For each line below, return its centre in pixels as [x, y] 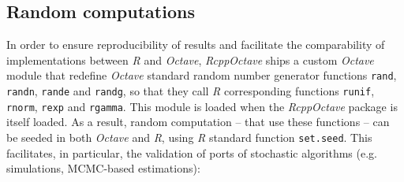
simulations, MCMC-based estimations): [103, 168]
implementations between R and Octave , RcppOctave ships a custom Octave [190, 59]
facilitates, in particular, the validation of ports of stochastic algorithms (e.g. [192, 152]
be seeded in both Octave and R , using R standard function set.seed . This [189, 137]
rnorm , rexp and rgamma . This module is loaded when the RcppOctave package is [202, 106]
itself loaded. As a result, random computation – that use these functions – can [198, 122]
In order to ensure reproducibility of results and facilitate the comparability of [196, 45]
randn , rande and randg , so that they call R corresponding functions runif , [191, 91]
